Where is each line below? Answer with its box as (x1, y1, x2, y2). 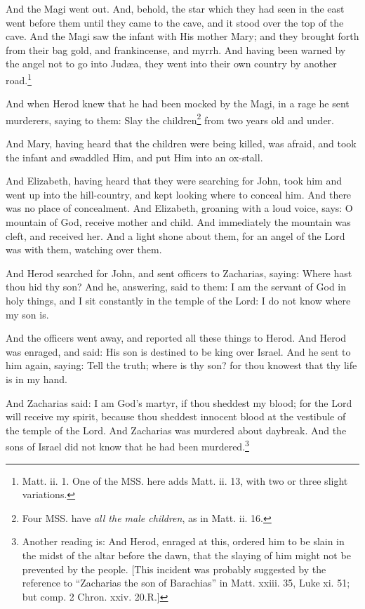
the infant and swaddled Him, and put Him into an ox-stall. (6, 149, 263, 164)
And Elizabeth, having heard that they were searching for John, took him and (6, 173, 343, 188)
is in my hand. (6, 371, 67, 386)
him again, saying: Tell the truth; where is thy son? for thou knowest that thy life (6, 358, 357, 373)
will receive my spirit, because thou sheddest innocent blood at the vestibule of (6, 409, 346, 424)
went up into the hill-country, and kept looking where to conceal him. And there (6, 187, 352, 201)
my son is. (6, 307, 49, 321)
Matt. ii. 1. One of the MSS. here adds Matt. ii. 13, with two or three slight (22, 473, 348, 488)
